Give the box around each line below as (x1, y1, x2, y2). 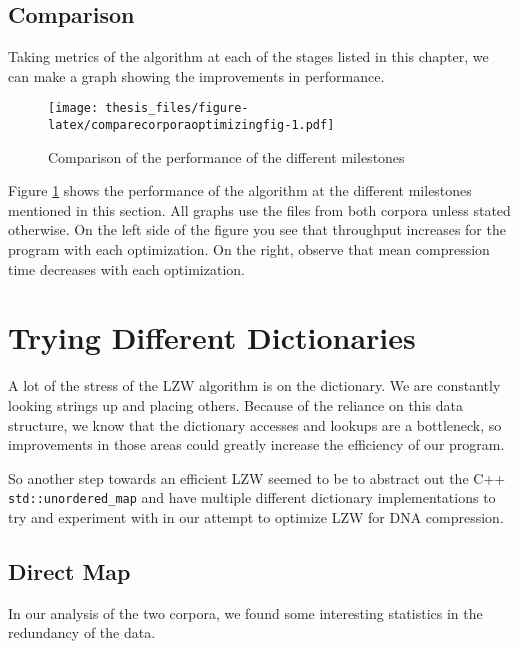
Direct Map (8, 556, 131, 586)
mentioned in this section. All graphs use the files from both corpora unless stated (8, 199, 511, 220)
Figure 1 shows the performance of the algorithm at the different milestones (8, 180, 472, 201)
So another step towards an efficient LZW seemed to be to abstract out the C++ (8, 467, 506, 488)
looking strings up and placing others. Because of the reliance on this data (8, 394, 463, 415)
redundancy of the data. (8, 622, 156, 643)
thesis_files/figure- (105, 101, 249, 116)
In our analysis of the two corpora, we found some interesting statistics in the (8, 602, 483, 623)
